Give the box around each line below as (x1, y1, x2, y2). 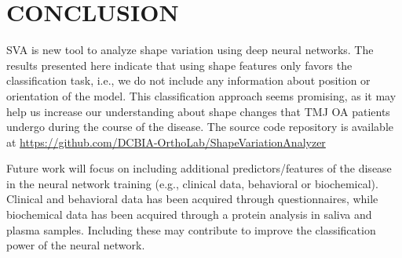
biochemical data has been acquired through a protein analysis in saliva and (6, 206, 372, 223)
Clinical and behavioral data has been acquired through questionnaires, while (6, 191, 378, 207)
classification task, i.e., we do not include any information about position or (6, 72, 371, 89)
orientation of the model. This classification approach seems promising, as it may (6, 87, 397, 104)
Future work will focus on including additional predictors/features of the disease (6, 160, 392, 176)
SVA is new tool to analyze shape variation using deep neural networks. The (6, 42, 374, 58)
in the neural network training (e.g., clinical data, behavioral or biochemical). (6, 175, 378, 191)
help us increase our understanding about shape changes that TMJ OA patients (6, 103, 390, 119)
